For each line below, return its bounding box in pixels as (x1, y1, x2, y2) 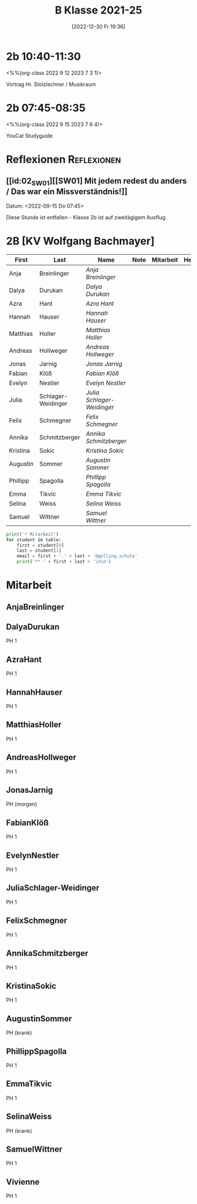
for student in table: (6, 536, 62, 543)
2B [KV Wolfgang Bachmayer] (6, 235, 155, 248)
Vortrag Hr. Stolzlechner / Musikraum (6, 81, 96, 88)
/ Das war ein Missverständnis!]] (6, 186, 128, 197)
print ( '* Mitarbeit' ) (6, 531, 59, 537)
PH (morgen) (6, 801, 38, 808)
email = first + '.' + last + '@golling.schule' (16, 553, 138, 559)
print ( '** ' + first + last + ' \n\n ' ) (16, 559, 111, 565)
